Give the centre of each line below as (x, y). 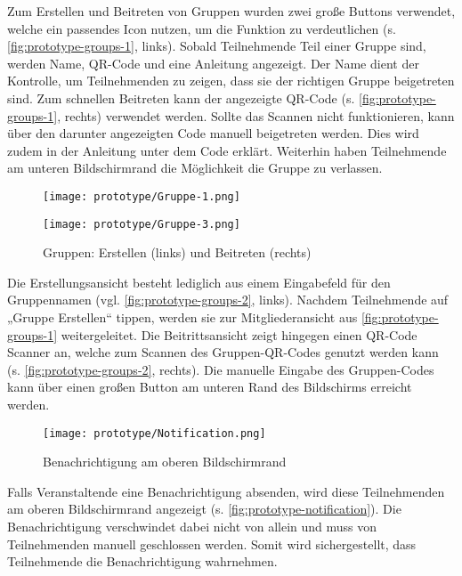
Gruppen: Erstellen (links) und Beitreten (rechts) (177, 252)
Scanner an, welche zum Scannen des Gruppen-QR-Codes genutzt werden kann (223, 352)
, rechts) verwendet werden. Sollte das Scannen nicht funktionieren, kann (256, 115)
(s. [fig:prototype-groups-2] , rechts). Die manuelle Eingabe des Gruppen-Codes (221, 369)
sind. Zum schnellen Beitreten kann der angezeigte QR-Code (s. (181, 97)
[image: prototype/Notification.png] (154, 433)
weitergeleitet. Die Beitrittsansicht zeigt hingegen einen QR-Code (239, 334)
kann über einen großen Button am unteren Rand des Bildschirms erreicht (210, 387)
